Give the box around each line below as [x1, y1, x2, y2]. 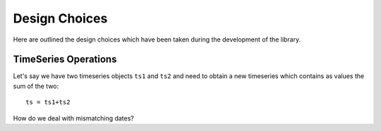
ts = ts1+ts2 [25, 99, 71, 106]
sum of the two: [13, 82, 59, 90]
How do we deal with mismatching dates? [13, 113, 134, 123]
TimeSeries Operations [13, 54, 117, 65]
